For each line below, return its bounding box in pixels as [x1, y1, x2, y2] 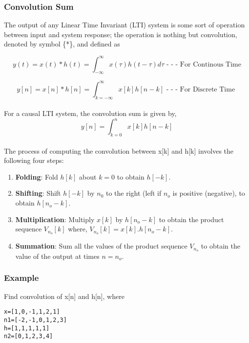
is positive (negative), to [172, 188, 245, 198]
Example [4, 272, 39, 284]
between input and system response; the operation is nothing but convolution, [4, 29, 237, 39]
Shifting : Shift [15, 188, 61, 198]
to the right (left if [106, 188, 162, 198]
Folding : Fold [15, 171, 58, 182]
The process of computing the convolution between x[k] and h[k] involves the [4, 145, 234, 156]
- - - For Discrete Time [166, 86, 235, 93]
